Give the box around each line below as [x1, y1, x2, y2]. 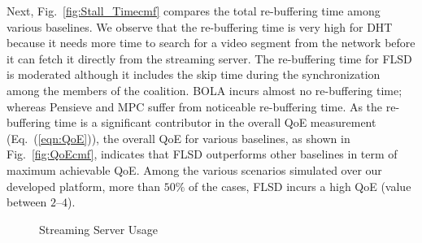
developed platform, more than [7, 177, 161, 194]
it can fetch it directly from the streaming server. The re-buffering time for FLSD [7, 50, 412, 67]
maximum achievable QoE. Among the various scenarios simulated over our [7, 161, 382, 178]
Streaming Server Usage [39, 220, 159, 237]
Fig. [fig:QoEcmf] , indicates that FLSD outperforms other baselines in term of [7, 145, 398, 163]
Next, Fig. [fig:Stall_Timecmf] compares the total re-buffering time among [7, 2, 381, 19]
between [7, 193, 47, 210]
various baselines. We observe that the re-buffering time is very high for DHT [7, 18, 393, 35]
